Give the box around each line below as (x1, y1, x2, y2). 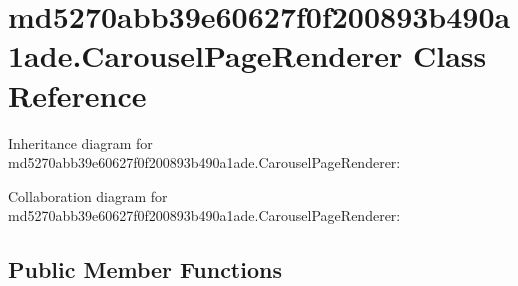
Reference (8, 74, 147, 115)
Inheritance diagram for (8, 132, 153, 153)
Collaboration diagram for (8, 185, 168, 206)
